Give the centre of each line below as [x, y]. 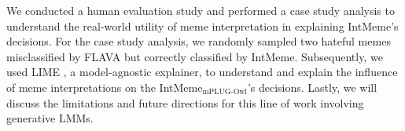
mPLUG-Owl [225, 92]
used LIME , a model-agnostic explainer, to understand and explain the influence [202, 72]
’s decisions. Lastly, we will [312, 87]
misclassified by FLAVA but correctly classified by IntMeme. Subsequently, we [195, 56]
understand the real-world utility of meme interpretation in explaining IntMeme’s [202, 25]
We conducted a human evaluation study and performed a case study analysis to [201, 10]
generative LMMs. [50, 118]
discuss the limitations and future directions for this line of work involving [185, 102]
